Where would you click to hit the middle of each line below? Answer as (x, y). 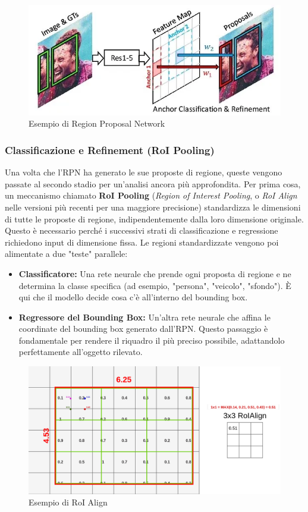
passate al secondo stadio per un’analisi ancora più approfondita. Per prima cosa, (153, 183)
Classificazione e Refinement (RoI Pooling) (110, 150)
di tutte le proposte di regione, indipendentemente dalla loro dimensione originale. (154, 219)
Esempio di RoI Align (68, 502)
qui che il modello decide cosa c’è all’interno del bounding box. (133, 297)
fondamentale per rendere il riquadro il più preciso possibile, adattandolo (152, 340)
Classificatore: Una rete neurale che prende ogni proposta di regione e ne (155, 273)
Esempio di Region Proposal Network (97, 123)
